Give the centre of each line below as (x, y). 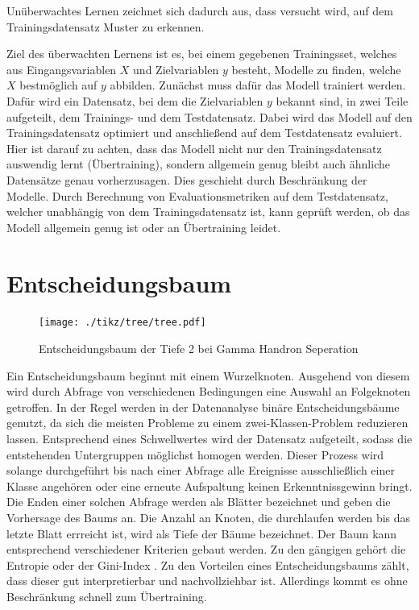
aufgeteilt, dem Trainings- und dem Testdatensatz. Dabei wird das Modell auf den (209, 116)
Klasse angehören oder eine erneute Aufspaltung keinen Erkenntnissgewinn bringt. (209, 486)
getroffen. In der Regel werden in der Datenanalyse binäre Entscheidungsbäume (203, 407)
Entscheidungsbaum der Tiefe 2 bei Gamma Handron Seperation (199, 349)
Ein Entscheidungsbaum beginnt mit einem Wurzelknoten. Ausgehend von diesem (208, 375)
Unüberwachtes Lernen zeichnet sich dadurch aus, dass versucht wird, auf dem (200, 10)
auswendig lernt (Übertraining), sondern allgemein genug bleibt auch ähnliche (198, 164)
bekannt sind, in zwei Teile (342, 100)
